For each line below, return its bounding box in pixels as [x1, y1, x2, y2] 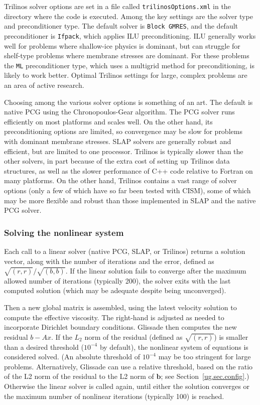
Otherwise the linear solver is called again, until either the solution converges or [4, 381, 250, 391]
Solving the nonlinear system [4, 226, 124, 238]
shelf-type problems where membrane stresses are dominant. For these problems [4, 50, 249, 61]
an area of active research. [4, 80, 84, 90]
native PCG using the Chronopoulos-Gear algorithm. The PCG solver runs [4, 106, 235, 117]
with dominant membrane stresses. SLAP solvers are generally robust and [4, 136, 231, 146]
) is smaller [214, 331, 248, 342]
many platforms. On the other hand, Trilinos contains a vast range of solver [4, 175, 237, 186]
